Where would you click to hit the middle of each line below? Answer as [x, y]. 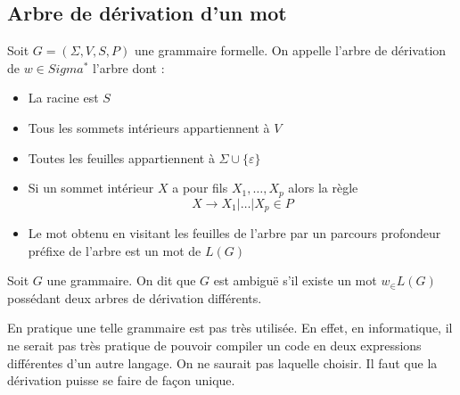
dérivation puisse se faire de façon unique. [121, 380]
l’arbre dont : [128, 67]
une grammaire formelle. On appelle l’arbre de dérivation [290, 50]
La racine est [63, 98]
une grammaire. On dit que [121, 280]
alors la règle [323, 188]
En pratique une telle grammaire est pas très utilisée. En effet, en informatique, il [230, 328]
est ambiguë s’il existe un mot [295, 280]
